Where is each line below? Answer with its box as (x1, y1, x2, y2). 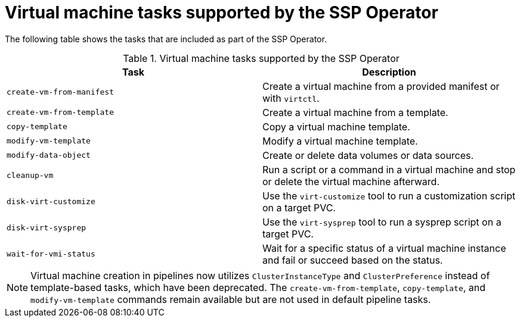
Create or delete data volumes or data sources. (262, 149, 474, 161)
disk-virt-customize (7, 197, 95, 207)
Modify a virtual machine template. (262, 135, 418, 147)
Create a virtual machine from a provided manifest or (262, 80, 500, 92)
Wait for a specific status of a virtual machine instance (262, 242, 506, 254)
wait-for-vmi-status (7, 249, 95, 259)
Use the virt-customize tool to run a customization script (262, 189, 516, 202)
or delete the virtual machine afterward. (262, 175, 439, 187)
